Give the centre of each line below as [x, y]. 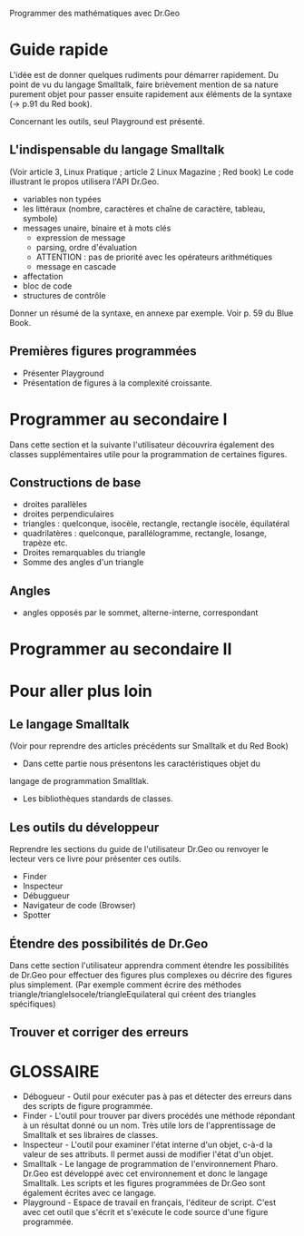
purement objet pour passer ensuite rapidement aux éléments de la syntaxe [151, 93]
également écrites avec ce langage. [89, 1193]
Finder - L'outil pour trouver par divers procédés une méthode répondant [159, 1116]
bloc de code [47, 286]
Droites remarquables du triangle [84, 553]
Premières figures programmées [103, 352]
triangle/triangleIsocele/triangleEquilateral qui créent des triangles [133, 994]
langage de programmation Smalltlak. [79, 781]
